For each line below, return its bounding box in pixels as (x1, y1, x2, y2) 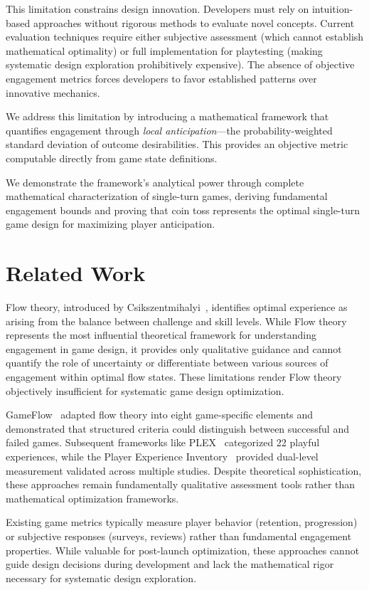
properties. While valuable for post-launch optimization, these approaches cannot (6, 542, 360, 557)
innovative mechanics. (6, 85, 100, 100)
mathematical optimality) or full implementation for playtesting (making (6, 43, 323, 58)
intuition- (311, 1, 353, 16)
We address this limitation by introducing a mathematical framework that (6, 109, 329, 124)
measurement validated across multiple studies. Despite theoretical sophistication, (6, 463, 362, 478)
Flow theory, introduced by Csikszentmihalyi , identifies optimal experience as (6, 300, 348, 315)
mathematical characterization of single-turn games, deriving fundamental (6, 189, 328, 204)
